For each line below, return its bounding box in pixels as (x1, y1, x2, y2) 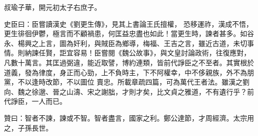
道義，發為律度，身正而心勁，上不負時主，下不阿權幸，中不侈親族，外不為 (4, 67, 247, 77)
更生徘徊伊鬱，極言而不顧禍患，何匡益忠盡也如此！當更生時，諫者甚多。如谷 (4, 28, 254, 39)
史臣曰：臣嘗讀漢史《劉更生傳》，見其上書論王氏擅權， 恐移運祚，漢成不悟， (4, 18, 253, 29)
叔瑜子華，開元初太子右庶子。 (4, 2, 101, 12)
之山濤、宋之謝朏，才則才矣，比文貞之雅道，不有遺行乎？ (59, 86, 247, 96)
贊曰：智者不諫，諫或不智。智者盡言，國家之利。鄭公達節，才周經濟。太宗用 (4, 112, 254, 123)
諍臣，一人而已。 (10, 96, 66, 106)
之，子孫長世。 (4, 122, 53, 133)
